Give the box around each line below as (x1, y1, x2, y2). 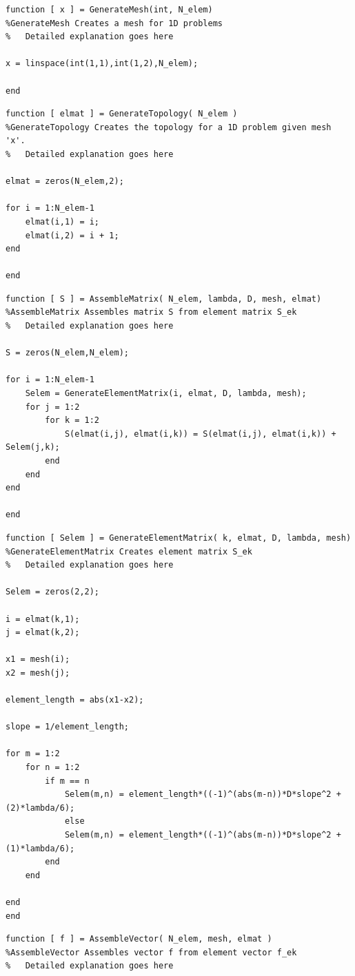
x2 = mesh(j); (6, 667, 70, 678)
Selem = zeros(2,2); (6, 587, 100, 597)
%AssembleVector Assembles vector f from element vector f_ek (6, 947, 297, 957)
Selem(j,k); (6, 442, 60, 453)
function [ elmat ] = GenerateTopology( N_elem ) (6, 109, 238, 119)
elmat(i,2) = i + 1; (25, 230, 119, 240)
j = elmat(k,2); (6, 627, 80, 638)
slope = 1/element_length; (6, 722, 129, 732)
